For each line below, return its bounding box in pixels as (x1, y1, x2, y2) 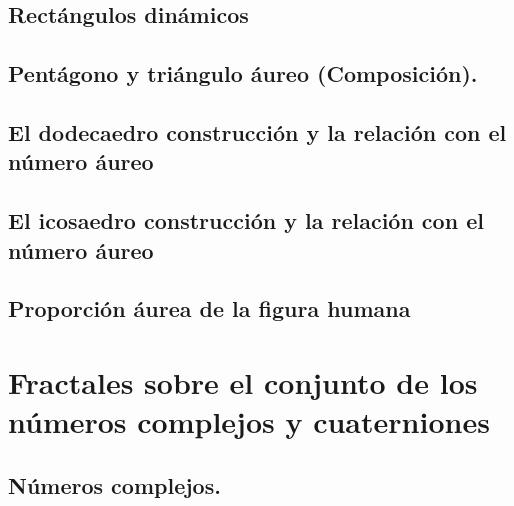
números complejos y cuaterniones (8, 401, 490, 442)
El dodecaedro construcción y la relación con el (8, 116, 507, 147)
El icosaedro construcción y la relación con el (8, 205, 484, 236)
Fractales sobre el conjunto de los (8, 361, 478, 402)
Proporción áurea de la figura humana (8, 293, 411, 324)
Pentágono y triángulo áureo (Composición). (8, 58, 478, 89)
